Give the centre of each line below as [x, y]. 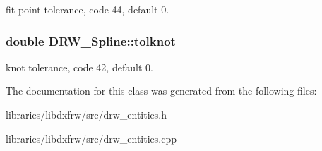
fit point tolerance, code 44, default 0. [88, 9]
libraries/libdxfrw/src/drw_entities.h [86, 114]
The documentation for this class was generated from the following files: [161, 91]
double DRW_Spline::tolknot [91, 41]
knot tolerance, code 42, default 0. [79, 67]
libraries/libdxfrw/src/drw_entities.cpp [91, 138]
